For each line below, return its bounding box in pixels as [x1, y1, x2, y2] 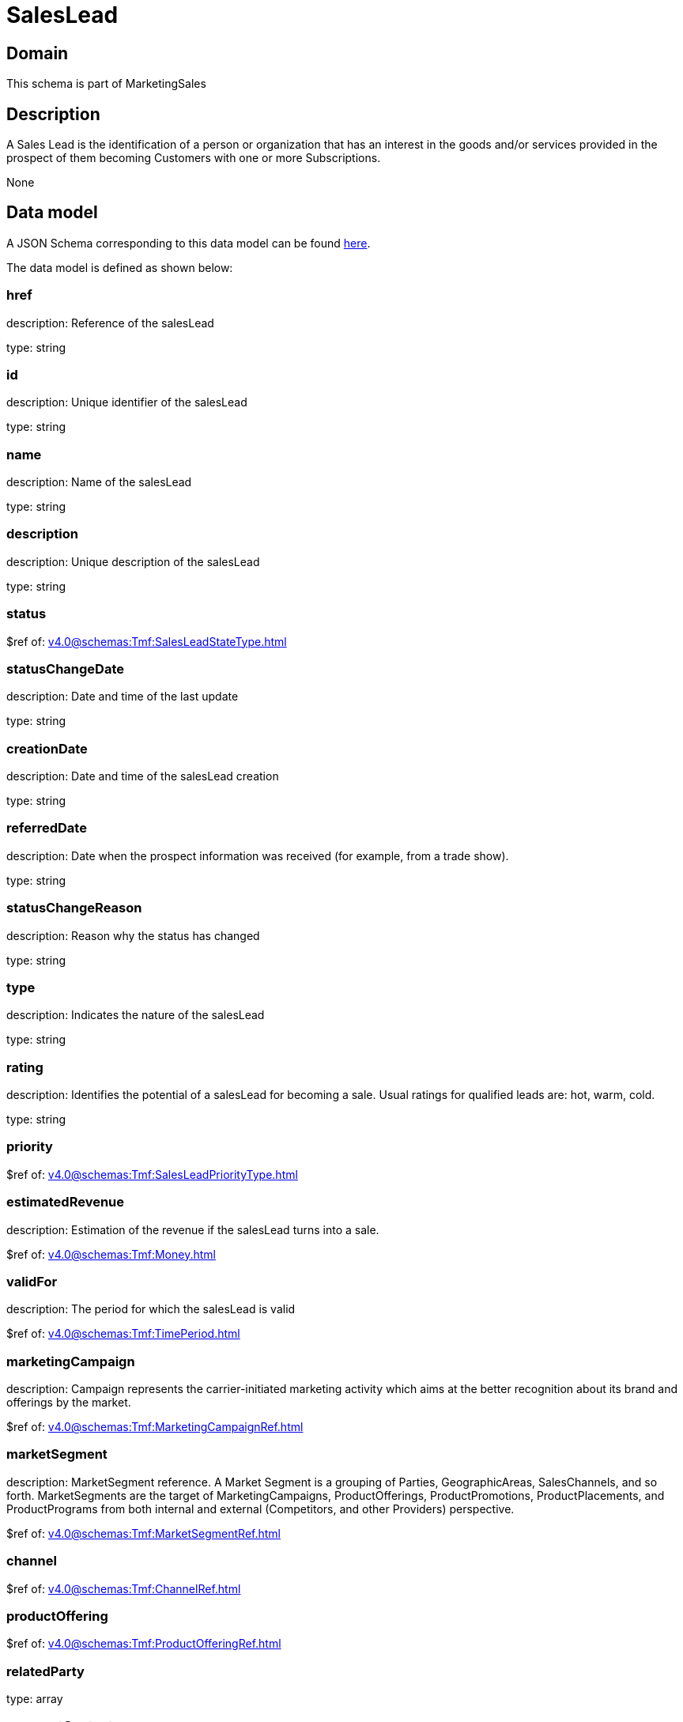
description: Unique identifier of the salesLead [6, 395, 247, 410]
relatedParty [6, 1663, 85, 1679]
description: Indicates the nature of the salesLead [6, 1008, 265, 1022]
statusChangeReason [6, 900, 142, 916]
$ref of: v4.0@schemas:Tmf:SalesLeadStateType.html [6, 634, 287, 648]
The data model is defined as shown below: [6, 260, 233, 274]
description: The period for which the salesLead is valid [6, 1302, 296, 1316]
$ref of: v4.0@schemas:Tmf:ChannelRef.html [6, 1581, 241, 1595]
